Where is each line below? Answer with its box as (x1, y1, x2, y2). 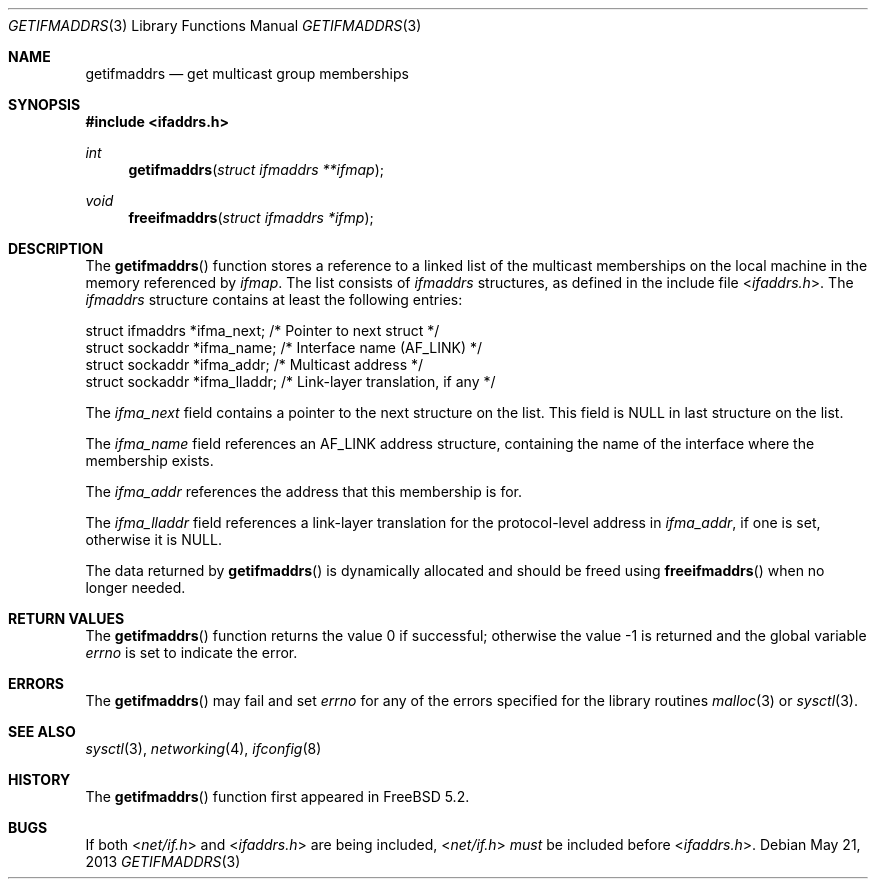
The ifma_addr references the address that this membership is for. (85, 483, 523, 500)
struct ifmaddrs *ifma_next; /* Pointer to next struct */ (85, 322, 440, 339)
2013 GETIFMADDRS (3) (85, 853, 241, 870)
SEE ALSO (8, 723, 76, 740)
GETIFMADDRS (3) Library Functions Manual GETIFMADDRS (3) (8, 17, 422, 34)
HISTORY (8, 771, 71, 788)
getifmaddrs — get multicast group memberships (85, 65, 409, 82)
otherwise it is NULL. (85, 531, 222, 548)
